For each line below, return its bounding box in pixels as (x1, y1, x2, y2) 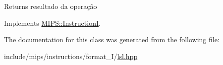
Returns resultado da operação (4, 1, 97, 11)
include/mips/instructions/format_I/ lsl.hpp (4, 51, 138, 61)
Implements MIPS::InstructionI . (4, 17, 101, 28)
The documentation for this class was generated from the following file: (4, 34, 220, 45)
